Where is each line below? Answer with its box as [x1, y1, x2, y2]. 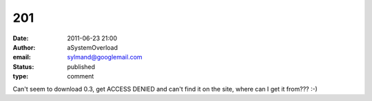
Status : [12, 62, 34, 71]
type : [12, 72, 29, 81]
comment [67, 72, 94, 81]
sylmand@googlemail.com [67, 53, 143, 61]
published [67, 62, 96, 71]
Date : [12, 34, 29, 42]
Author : [12, 43, 36, 51]
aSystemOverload [67, 43, 118, 51]
